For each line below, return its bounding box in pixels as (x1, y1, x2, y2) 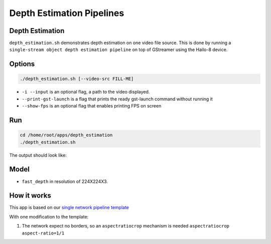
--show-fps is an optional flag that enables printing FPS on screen (22, 103, 162, 109)
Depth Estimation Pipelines (9, 7, 124, 18)
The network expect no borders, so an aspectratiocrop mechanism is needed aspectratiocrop (22, 223, 230, 229)
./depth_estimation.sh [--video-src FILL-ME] (20, 76, 134, 82)
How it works (9, 191, 51, 200)
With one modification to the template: (9, 213, 89, 219)
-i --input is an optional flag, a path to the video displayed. (22, 89, 150, 95)
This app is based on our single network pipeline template (9, 204, 129, 210)
